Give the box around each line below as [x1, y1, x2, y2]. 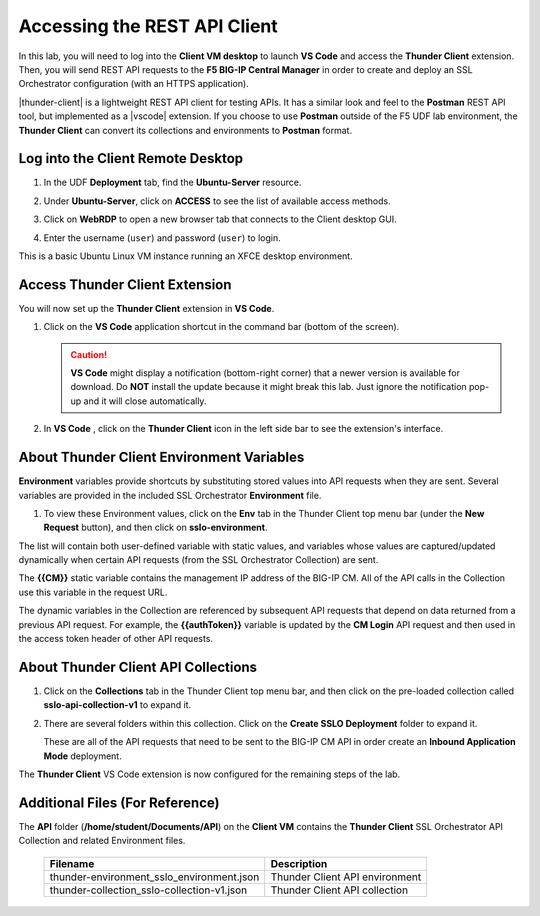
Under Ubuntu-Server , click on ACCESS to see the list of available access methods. [43, 195, 392, 207]
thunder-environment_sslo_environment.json [49, 870, 260, 884]
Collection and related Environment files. [18, 835, 186, 847]
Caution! [70, 348, 108, 360]
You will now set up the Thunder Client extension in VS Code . [18, 302, 275, 314]
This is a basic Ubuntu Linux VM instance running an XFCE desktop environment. [18, 250, 354, 262]
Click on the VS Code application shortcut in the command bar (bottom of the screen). [43, 321, 400, 333]
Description [270, 856, 328, 870]
